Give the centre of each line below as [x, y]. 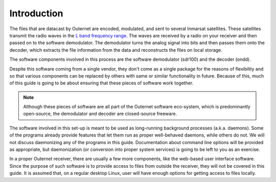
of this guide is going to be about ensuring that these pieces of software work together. [101, 83]
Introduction [36, 13]
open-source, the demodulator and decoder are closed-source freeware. [100, 114]
